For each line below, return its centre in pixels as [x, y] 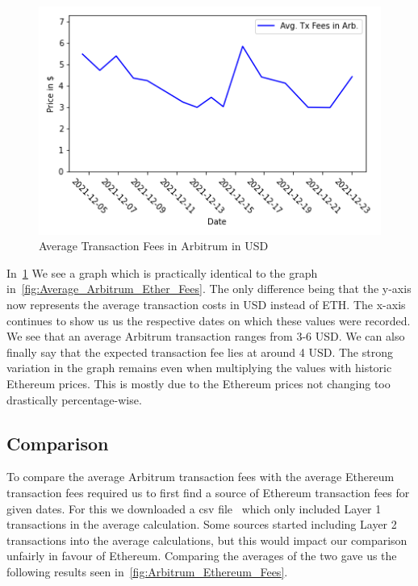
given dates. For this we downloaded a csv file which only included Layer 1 [194, 508]
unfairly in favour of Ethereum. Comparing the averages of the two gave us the [202, 556]
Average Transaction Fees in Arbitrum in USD [154, 246]
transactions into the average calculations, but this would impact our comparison [207, 540]
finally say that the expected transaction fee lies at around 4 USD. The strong [200, 352]
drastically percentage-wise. [74, 399]
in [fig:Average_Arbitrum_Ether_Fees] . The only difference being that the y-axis [209, 289]
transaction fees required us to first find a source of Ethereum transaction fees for [208, 492]
